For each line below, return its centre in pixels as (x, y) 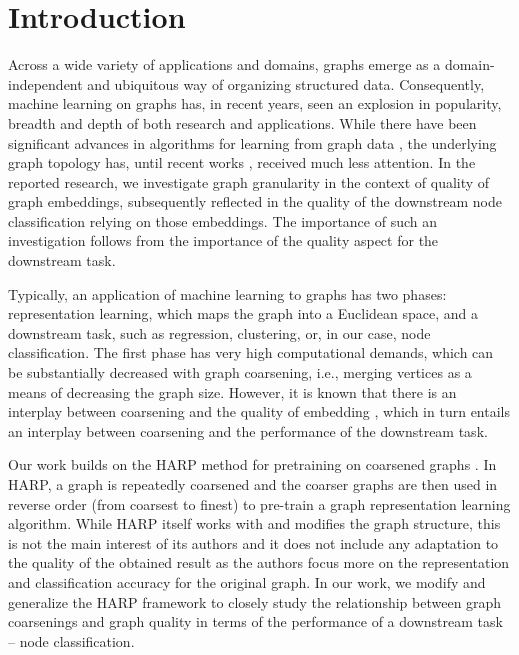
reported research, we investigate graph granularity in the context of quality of (249, 181)
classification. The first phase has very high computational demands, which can (251, 352)
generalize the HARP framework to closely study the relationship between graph (255, 601)
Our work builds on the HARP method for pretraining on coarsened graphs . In (252, 464)
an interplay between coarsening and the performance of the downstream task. (248, 430)
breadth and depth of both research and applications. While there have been (242, 122)
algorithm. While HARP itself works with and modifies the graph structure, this (254, 523)
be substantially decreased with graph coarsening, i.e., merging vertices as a (240, 372)
